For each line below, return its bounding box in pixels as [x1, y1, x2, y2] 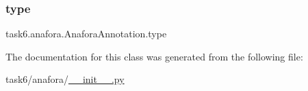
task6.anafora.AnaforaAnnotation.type [5, 26, 167, 41]
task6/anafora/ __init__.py [5, 72, 125, 86]
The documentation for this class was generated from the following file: [5, 49, 303, 63]
